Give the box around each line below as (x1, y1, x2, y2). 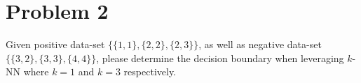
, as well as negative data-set (198, 37, 322, 52)
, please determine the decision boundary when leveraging (96, 50, 344, 65)
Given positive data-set (6, 37, 105, 52)
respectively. (123, 64, 177, 79)
